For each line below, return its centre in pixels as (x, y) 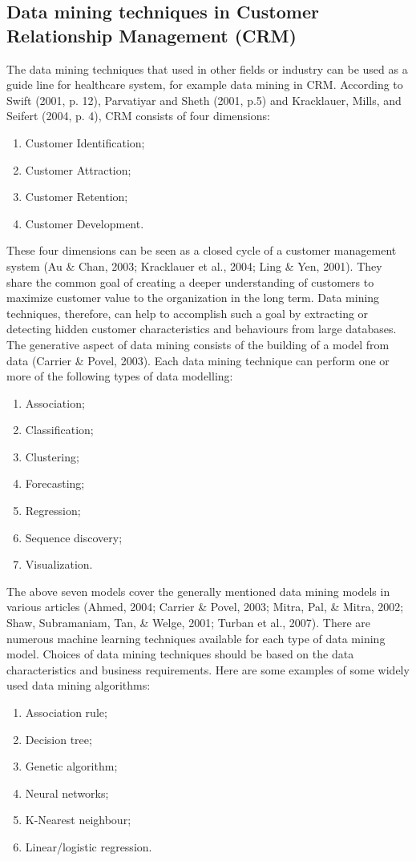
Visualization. (59, 564)
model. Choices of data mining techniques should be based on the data (180, 654)
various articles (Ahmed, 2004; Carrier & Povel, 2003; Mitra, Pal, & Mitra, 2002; (205, 607)
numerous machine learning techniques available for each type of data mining (196, 638)
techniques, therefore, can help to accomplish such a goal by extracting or (188, 313)
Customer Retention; (77, 197)
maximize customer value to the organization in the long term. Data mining (193, 298)
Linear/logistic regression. (89, 846)
